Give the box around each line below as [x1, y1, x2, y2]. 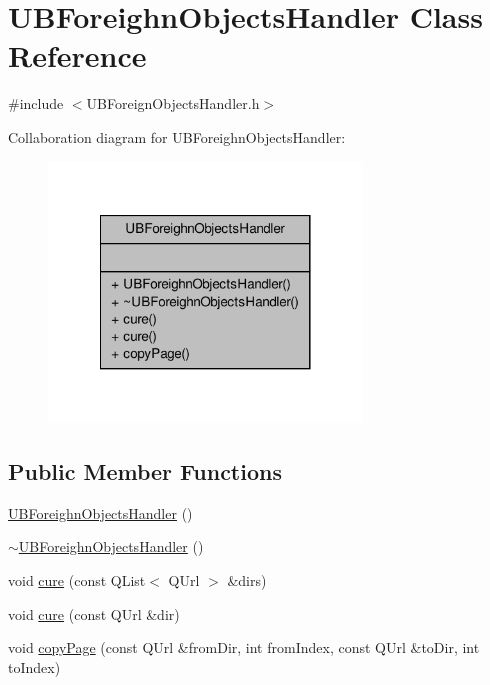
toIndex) [8, 656, 61, 677]
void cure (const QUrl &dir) [8, 603, 180, 624]
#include [8, 93, 64, 114]
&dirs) [227, 570, 267, 591]
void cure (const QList [8, 570, 146, 591]
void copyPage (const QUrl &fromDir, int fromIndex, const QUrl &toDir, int [8, 637, 480, 658]
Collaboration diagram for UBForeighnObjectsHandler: [8, 126, 346, 147]
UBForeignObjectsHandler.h [86, 93, 260, 114]
